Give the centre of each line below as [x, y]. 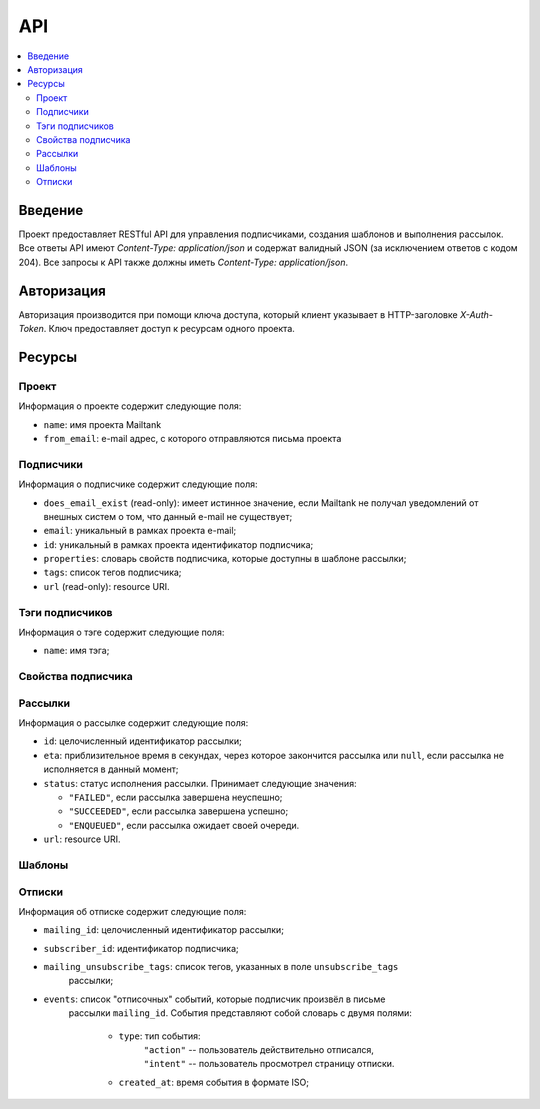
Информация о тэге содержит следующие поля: [121, 632]
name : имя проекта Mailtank [102, 424]
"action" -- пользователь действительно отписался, [259, 1050]
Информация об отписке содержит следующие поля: [132, 911]
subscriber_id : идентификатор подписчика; [141, 948]
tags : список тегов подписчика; [112, 572]
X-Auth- [477, 314]
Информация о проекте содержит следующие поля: [130, 406]
